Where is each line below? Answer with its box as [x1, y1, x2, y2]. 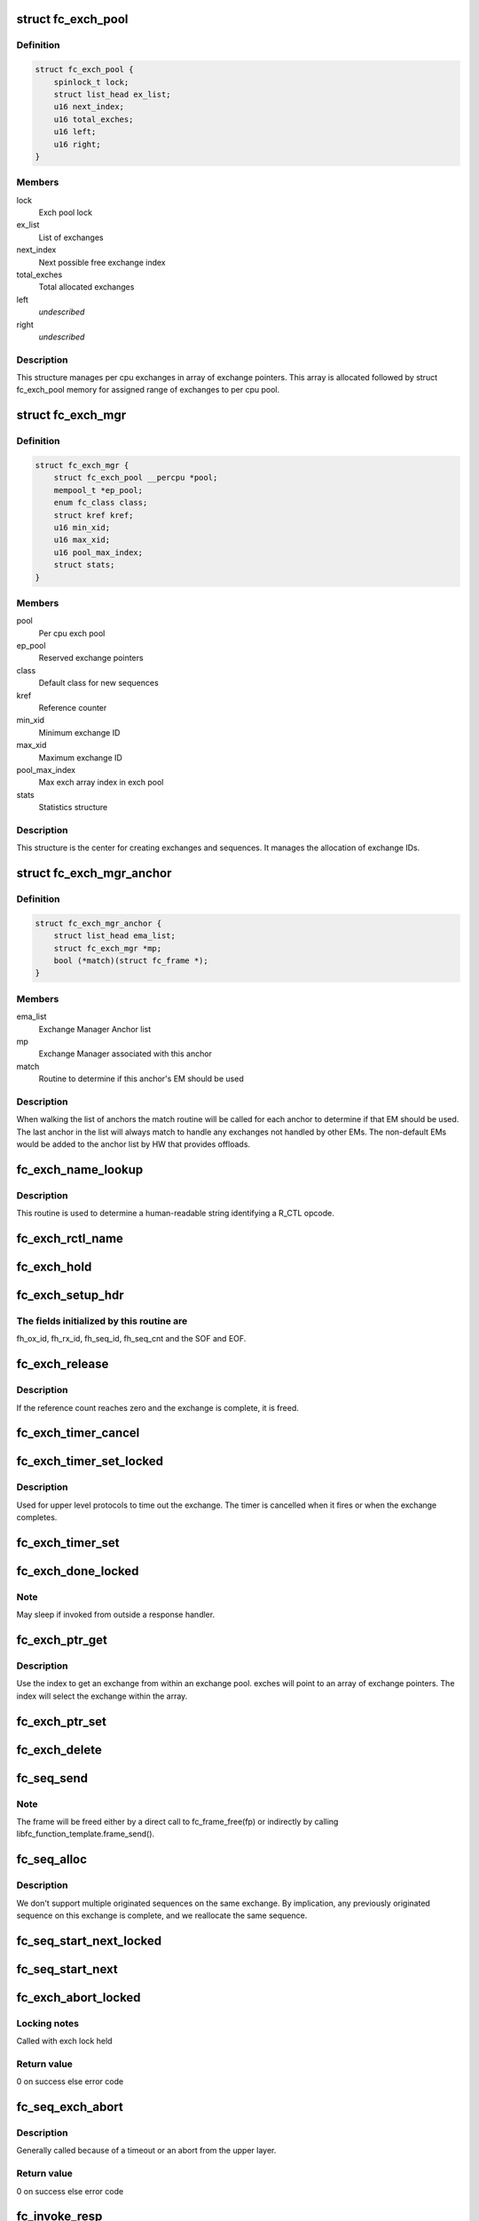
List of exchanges [38, 232, 104, 243]
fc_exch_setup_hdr [16, 1288, 124, 1303]
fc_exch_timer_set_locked [16, 1453, 164, 1469]
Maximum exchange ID [38, 752, 123, 763]
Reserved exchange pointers [38, 653, 144, 664]
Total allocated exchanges [38, 282, 135, 292]
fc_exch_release [16, 1357, 109, 1372]
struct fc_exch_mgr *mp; [53, 943, 162, 953]
